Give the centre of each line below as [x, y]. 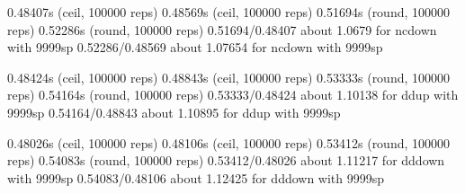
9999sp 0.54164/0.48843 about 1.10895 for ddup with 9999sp [174, 112]
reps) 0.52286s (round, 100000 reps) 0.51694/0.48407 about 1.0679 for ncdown [222, 29]
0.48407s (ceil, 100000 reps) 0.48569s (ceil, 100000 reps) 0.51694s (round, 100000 [229, 12]
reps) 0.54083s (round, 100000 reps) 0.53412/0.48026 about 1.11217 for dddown [226, 160]
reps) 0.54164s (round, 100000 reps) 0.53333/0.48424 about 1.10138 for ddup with [233, 95]
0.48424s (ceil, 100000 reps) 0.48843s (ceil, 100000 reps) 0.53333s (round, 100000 [229, 77]
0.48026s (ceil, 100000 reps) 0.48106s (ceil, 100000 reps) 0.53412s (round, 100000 [229, 142]
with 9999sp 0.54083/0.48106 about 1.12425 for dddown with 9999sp [196, 177]
